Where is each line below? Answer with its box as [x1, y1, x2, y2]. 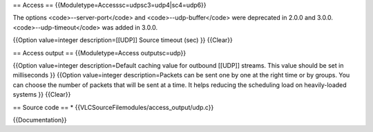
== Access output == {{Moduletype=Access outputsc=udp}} [12, 48, 186, 57]
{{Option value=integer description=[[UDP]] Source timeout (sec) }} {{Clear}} [12, 36, 233, 44]
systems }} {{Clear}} [12, 91, 71, 99]
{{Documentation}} [12, 115, 67, 124]
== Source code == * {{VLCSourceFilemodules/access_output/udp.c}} [12, 103, 214, 111]
